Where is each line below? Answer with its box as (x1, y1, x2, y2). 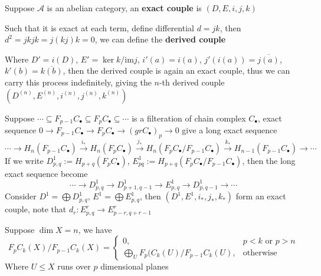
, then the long (242, 154, 296, 166)
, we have (78, 223, 112, 235)
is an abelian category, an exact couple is (47, 2, 202, 14)
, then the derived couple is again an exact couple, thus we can (63, 64, 290, 77)
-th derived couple (159, 75, 225, 88)
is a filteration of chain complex (132, 111, 246, 124)
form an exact (235, 190, 286, 202)
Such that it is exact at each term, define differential (5, 21, 194, 34)
